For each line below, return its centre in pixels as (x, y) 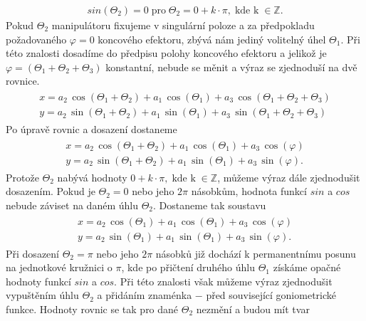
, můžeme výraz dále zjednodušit (289, 177)
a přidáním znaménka (145, 295)
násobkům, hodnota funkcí (249, 191)
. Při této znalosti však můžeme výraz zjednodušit (223, 281)
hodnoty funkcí (38, 281)
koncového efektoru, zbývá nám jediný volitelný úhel (212, 39)
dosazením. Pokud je (51, 191)
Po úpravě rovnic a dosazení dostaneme (91, 129)
